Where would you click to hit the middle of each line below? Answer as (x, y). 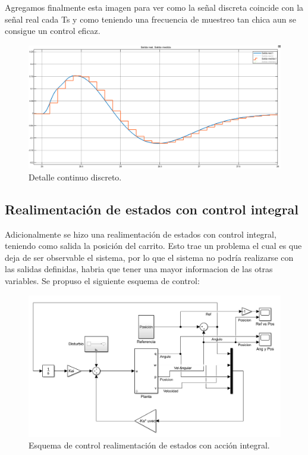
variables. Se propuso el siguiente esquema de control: (102, 280)
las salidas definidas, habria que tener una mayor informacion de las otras (139, 269)
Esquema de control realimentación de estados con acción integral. (149, 445)
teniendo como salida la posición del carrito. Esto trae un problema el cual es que (153, 246)
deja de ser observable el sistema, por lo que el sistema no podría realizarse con (149, 257)
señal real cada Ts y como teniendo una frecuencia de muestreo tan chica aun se (150, 19)
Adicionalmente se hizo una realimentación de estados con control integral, (141, 234)
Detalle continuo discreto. (75, 177)
